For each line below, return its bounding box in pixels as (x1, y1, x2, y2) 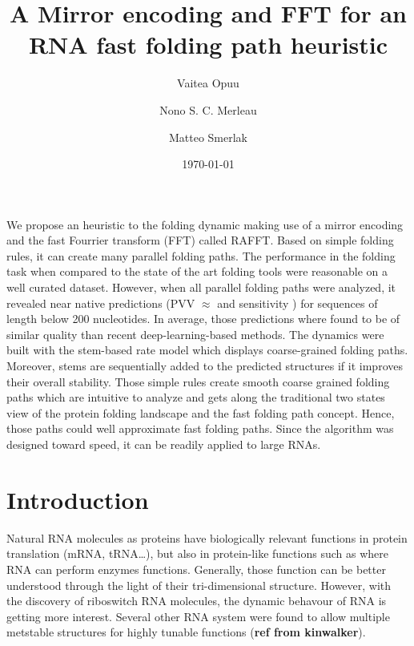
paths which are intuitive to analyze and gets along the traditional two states (6, 389, 385, 406)
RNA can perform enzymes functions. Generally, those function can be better (6, 560, 386, 577)
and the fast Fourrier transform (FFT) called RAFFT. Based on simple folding (6, 232, 394, 248)
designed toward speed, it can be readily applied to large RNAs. (6, 436, 321, 452)
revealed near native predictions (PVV (6, 294, 195, 311)
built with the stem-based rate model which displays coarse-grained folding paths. (6, 341, 408, 358)
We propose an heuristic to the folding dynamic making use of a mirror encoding (6, 216, 404, 232)
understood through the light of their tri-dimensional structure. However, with (6, 576, 392, 593)
